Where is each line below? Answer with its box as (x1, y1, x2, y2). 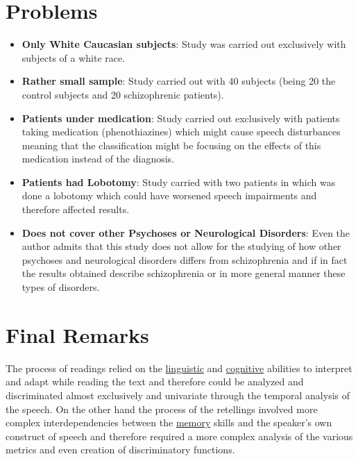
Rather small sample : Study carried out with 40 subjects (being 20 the (22, 74, 336, 88)
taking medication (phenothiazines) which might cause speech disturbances (22, 124, 341, 139)
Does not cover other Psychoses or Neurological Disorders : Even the (22, 225, 350, 240)
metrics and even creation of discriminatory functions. (6, 442, 235, 457)
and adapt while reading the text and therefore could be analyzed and (6, 374, 304, 389)
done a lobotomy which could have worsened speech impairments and (22, 188, 317, 203)
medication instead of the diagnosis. (22, 151, 174, 166)
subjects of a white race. (22, 50, 126, 65)
